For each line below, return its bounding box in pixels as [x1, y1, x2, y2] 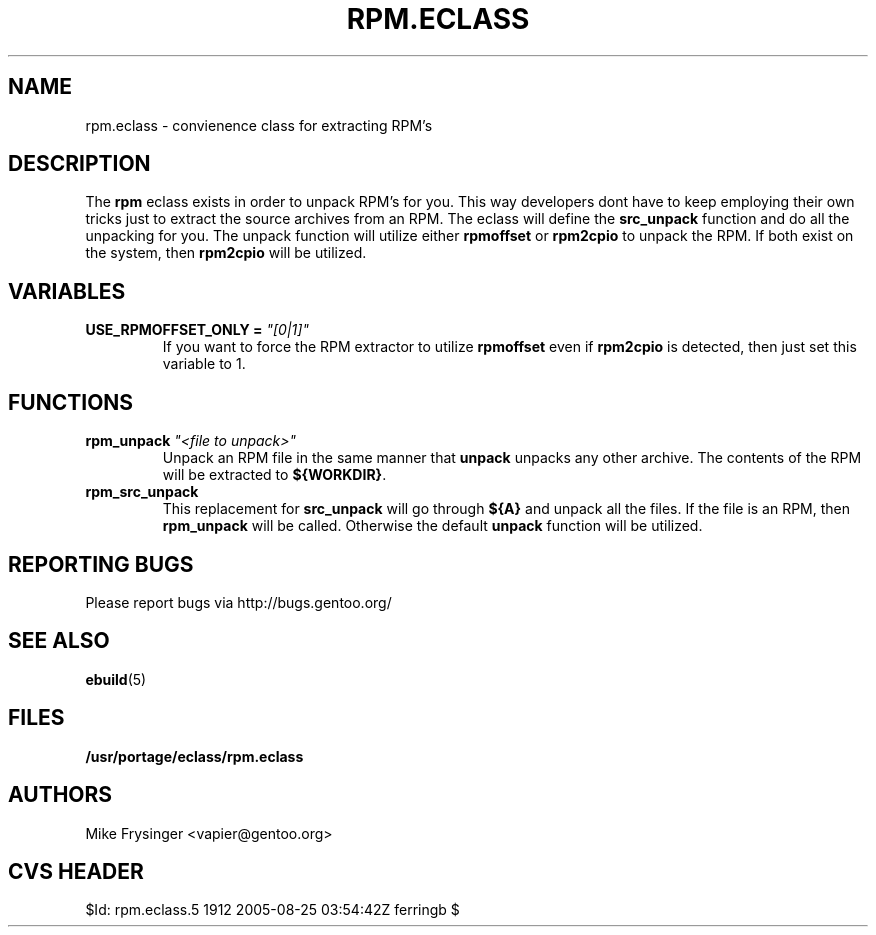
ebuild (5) [85, 670, 147, 688]
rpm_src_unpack [85, 483, 199, 501]
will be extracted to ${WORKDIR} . [162, 466, 387, 484]
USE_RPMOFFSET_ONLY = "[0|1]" [85, 321, 309, 339]
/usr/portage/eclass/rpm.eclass [85, 747, 304, 765]
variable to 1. [162, 355, 246, 373]
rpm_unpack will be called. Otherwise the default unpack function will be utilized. [162, 517, 703, 535]
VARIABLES [8, 278, 126, 304]
